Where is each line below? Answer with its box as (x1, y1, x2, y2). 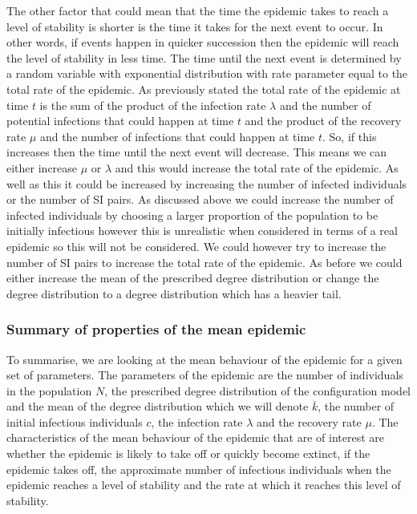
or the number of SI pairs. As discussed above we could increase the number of (6, 191, 394, 208)
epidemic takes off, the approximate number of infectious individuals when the (6, 460, 391, 477)
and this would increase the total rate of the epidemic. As (115, 159, 399, 176)
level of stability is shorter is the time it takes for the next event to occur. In (6, 18, 383, 34)
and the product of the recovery (245, 112, 402, 129)
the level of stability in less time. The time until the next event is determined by (6, 49, 402, 66)
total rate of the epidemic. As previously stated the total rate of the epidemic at (6, 80, 401, 97)
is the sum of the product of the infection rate (39, 96, 266, 113)
